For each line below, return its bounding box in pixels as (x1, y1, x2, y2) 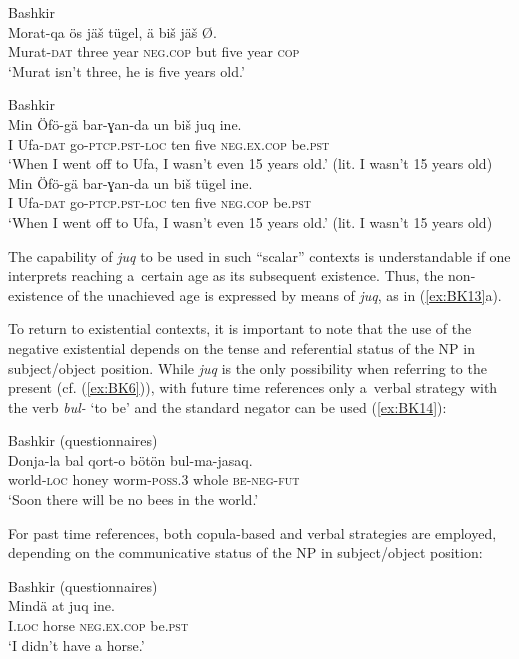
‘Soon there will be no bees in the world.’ (8, 489, 259, 510)
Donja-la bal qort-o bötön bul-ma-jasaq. (8, 449, 253, 470)
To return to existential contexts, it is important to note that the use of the (8, 318, 472, 339)
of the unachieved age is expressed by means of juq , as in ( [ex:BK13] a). (67, 284, 502, 305)
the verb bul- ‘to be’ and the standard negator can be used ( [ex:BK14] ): (8, 396, 447, 417)
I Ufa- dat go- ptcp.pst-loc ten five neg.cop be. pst (8, 192, 312, 213)
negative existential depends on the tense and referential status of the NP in (8, 337, 475, 358)
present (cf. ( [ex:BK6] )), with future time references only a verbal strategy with (8, 377, 498, 398)
